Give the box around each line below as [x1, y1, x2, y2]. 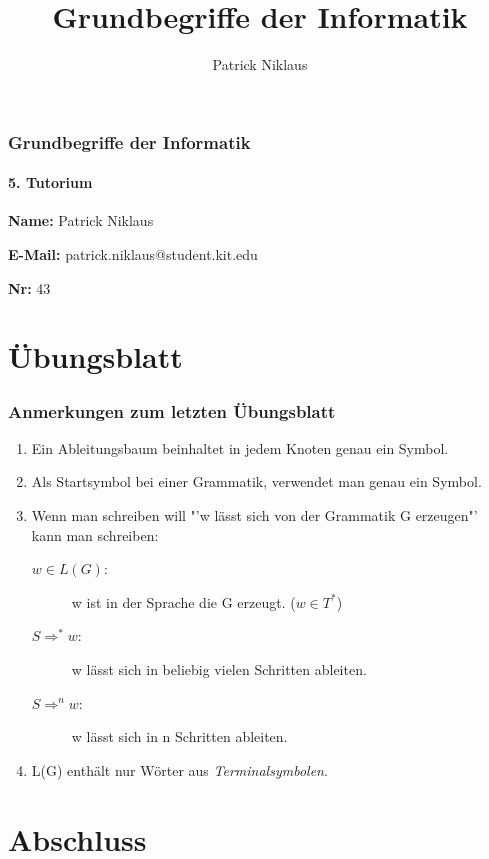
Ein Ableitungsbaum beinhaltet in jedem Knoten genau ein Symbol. [31, 437, 449, 458]
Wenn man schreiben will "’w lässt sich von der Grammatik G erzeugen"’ [31, 505, 478, 525]
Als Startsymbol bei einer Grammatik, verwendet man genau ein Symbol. [31, 471, 482, 492]
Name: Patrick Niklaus [8, 210, 154, 231]
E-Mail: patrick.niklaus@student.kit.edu [8, 244, 258, 265]
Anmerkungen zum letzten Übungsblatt [8, 398, 336, 423]
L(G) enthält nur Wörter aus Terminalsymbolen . [31, 759, 328, 780]
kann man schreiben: [31, 524, 159, 545]
